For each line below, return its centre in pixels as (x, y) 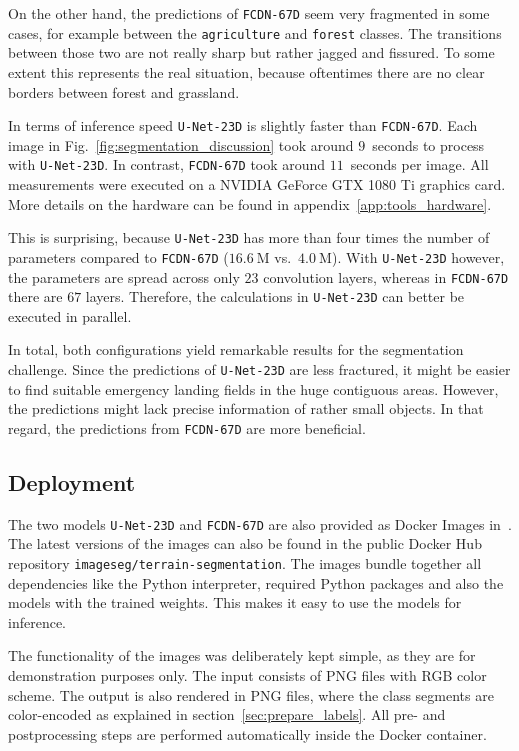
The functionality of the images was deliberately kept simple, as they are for (242, 655)
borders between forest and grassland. (124, 91)
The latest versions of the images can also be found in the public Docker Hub (245, 543)
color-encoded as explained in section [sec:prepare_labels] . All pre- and (227, 714)
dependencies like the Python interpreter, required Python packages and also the (256, 582)
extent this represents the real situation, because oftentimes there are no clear (246, 71)
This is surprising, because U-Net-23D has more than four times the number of (249, 237)
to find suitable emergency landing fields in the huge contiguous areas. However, (253, 388)
